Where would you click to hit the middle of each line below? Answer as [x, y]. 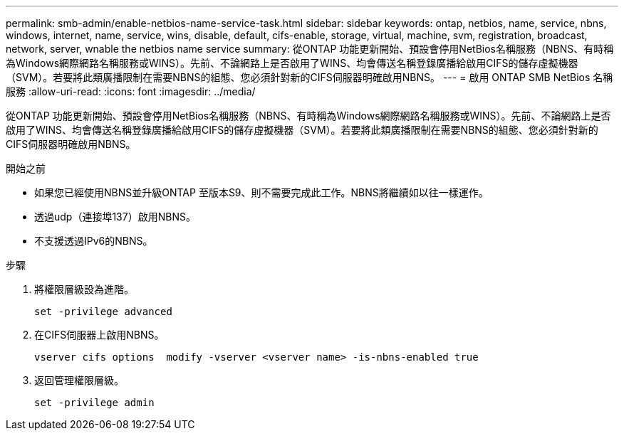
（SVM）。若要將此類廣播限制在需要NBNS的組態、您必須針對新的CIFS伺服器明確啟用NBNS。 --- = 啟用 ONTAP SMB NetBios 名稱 [310, 77]
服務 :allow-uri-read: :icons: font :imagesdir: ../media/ [131, 91]
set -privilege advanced [103, 312]
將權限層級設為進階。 [84, 289]
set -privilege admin [94, 403]
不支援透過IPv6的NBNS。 [94, 241]
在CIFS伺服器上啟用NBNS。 [99, 335]
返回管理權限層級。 [79, 380]
